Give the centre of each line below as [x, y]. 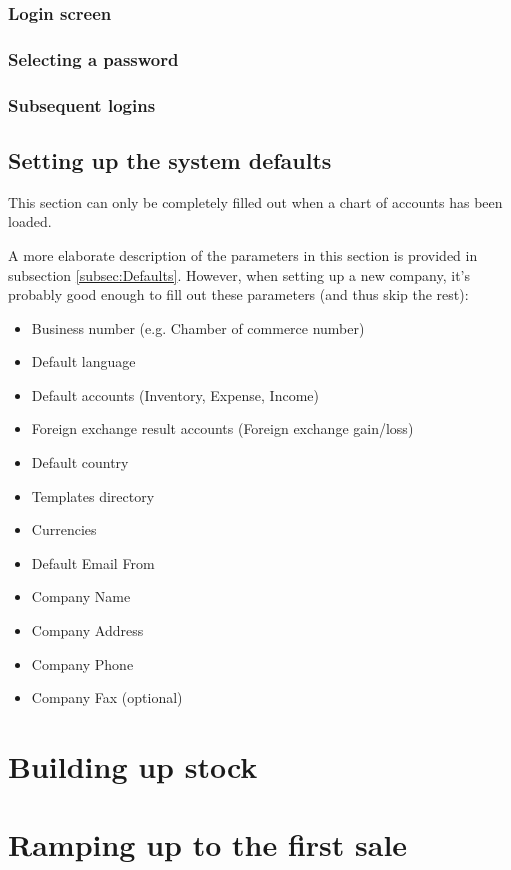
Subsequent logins [82, 104]
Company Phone [82, 663]
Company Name [81, 596]
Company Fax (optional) [107, 697]
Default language [83, 361]
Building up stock [133, 766]
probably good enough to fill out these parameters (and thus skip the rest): [238, 294]
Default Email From [93, 562]
